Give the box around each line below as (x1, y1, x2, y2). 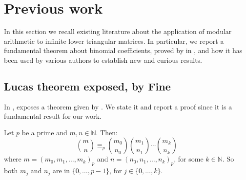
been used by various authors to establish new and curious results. (4, 54, 202, 65)
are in (53, 165, 70, 176)
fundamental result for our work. (4, 111, 102, 121)
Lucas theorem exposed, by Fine (4, 78, 171, 93)
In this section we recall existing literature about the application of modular (4, 26, 232, 36)
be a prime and (21, 127, 67, 137)
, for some (174, 154, 204, 164)
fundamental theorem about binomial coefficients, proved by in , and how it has (4, 45, 243, 55)
